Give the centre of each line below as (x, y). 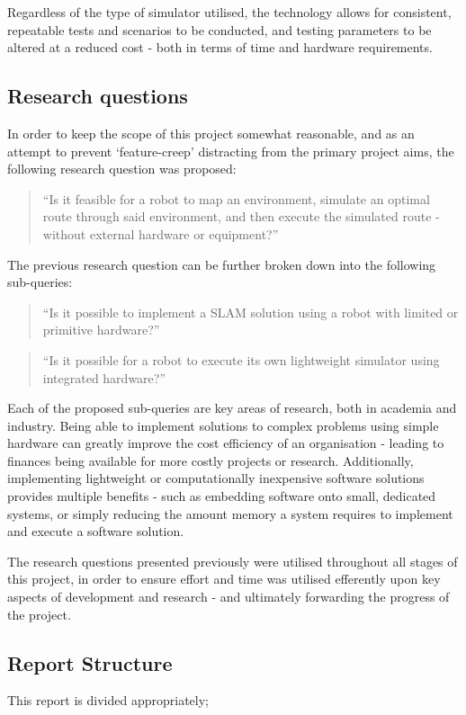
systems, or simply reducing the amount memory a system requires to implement (230, 513)
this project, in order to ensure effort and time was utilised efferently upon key (224, 579)
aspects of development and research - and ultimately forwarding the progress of (229, 597)
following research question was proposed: (122, 169)
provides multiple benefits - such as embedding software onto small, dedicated (222, 496)
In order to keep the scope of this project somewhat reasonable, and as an (211, 133)
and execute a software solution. (96, 531)
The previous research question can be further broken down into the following (222, 264)
